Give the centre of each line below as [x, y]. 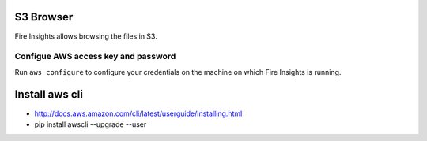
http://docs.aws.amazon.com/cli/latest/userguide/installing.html [138, 113]
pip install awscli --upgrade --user [91, 124]
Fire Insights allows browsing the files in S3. [86, 36]
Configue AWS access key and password [95, 57]
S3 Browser [44, 17]
